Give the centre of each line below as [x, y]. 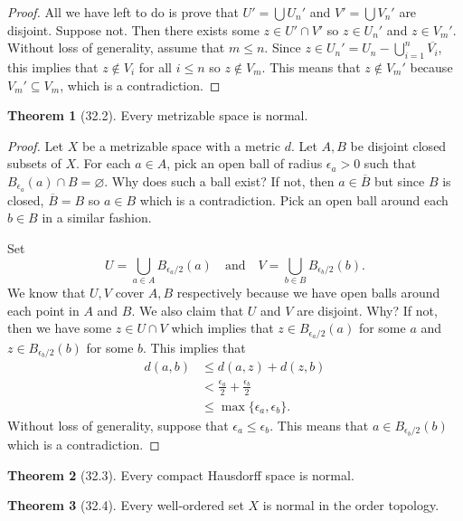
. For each [103, 163]
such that [390, 163]
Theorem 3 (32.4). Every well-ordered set [126, 505]
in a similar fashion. [97, 218]
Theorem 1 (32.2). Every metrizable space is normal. [158, 115]
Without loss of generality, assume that [116, 47]
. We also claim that [188, 310]
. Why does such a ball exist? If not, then [219, 180]
